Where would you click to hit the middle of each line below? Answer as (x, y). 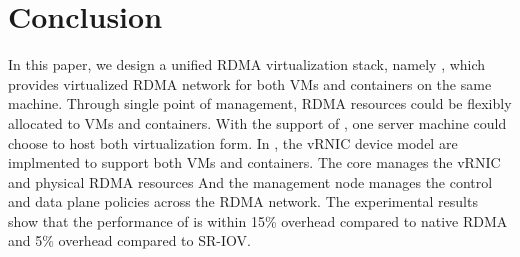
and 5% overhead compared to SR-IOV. (129, 240)
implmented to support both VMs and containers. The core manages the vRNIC (254, 162)
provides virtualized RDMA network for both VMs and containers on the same (250, 83)
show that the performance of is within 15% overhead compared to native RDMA (258, 220)
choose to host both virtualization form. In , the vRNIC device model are (233, 142)
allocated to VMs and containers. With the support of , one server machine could (257, 122)
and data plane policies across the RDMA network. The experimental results (243, 201)
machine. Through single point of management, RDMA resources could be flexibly (260, 103)
